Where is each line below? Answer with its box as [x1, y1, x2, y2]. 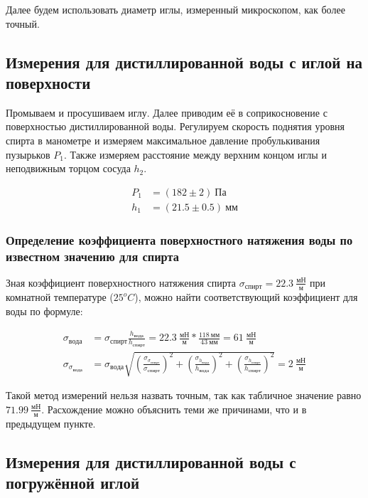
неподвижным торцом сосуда [6, 161, 131, 176]
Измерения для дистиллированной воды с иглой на [6, 51, 363, 73]
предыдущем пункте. [6, 415, 96, 430]
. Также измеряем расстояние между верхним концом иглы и [63, 147, 327, 161]
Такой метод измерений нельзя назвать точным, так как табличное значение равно [6, 388, 362, 403]
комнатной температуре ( [6, 290, 114, 304]
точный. [6, 16, 40, 31]
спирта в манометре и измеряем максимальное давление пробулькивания [6, 132, 320, 147]
